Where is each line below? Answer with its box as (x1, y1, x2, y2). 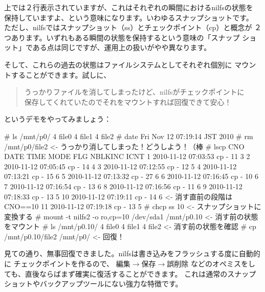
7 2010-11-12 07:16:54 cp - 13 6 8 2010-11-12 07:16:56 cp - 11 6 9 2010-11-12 (4, 181, 242, 191)
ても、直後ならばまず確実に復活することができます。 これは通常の (4, 268, 228, 279)
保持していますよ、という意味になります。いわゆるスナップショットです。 (4, 12, 253, 23)
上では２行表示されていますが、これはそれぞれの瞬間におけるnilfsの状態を (4, 2, 253, 12)
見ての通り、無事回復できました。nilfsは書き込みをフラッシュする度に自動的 (4, 248, 260, 259)
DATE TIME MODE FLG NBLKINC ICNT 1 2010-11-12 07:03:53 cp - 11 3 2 (4, 151, 250, 162)
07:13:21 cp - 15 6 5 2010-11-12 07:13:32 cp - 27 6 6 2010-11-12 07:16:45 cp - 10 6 (4, 171, 258, 182)
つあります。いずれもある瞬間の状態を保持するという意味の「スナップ (4, 32, 240, 42)
